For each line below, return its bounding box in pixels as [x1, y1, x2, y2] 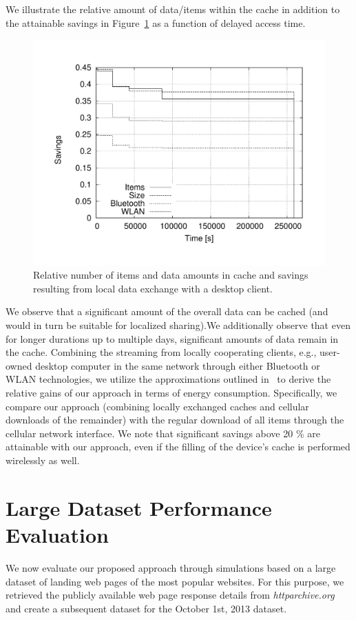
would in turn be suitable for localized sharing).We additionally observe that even [6, 318, 350, 332]
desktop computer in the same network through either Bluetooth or [35, 358, 320, 372]
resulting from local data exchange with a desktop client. [33, 281, 273, 295]
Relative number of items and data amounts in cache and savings [33, 268, 308, 282]
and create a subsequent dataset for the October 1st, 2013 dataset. [6, 601, 287, 615]
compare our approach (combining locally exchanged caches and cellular [6, 399, 309, 413]
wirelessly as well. [6, 453, 80, 468]
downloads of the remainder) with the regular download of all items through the [6, 412, 344, 427]
